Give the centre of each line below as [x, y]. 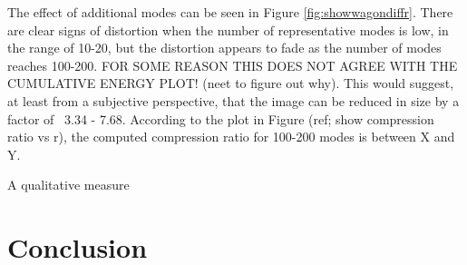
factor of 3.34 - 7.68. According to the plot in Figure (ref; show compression [221, 118]
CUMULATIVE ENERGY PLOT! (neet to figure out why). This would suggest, [231, 83]
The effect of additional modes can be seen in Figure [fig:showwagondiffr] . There [230, 12]
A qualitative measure [68, 185]
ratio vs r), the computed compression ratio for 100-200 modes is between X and [231, 137]
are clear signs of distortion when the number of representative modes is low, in [228, 29]
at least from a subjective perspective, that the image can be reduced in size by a [233, 100]
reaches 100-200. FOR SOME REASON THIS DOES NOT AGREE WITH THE [233, 65]
